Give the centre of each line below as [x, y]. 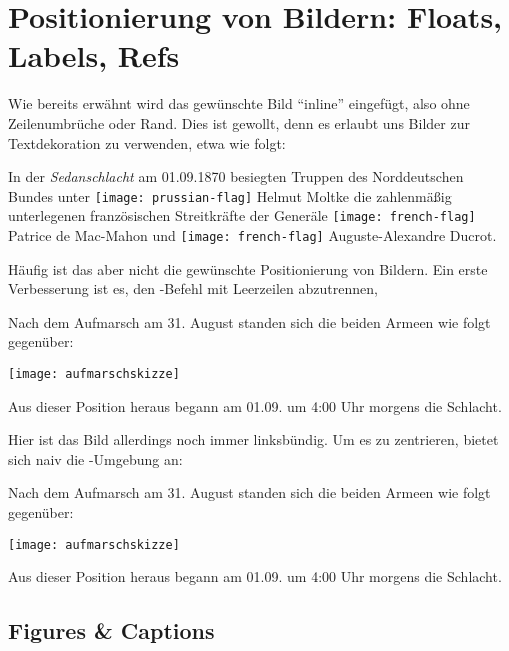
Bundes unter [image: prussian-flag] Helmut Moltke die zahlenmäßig [230, 195]
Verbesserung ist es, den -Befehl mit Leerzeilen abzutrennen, [193, 288]
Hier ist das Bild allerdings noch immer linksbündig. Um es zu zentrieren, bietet [253, 439]
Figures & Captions [111, 630]
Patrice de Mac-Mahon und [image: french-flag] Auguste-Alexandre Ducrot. [252, 235]
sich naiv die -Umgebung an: [95, 458]
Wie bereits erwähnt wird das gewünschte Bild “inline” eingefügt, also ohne [239, 103]
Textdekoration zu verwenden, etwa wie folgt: [147, 142]
